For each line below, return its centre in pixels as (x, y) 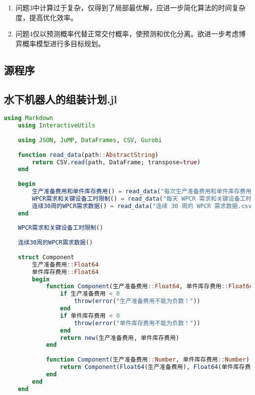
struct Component (46, 257)
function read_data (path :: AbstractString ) (88, 155)
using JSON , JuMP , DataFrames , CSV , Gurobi (90, 140)
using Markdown (29, 118)
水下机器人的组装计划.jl (61, 99)
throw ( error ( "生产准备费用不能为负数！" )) (137, 301)
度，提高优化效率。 (46, 17)
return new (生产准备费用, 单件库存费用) (120, 338)
